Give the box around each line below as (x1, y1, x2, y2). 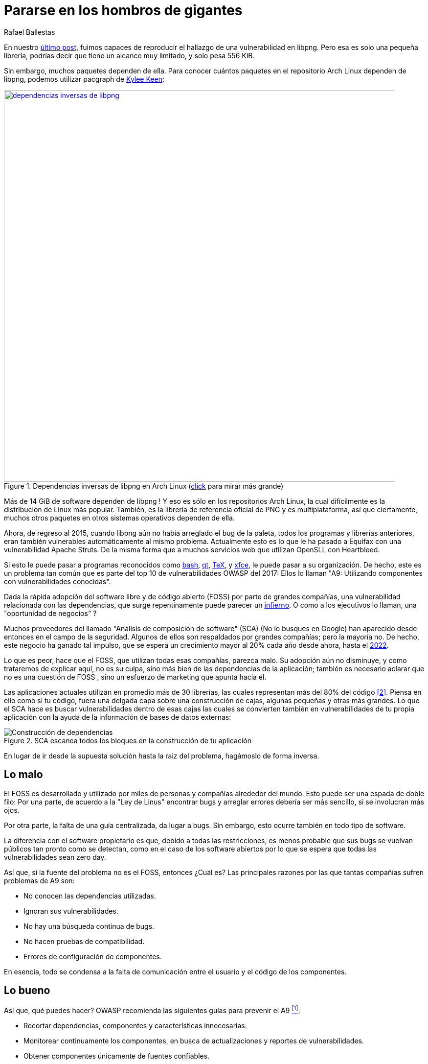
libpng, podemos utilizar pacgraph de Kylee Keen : (4, 74, 164, 83)
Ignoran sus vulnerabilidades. (23, 906, 118, 915)
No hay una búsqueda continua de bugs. (23, 922, 155, 930)
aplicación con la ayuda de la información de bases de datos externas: (4, 712, 231, 721)
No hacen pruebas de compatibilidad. (23, 937, 145, 946)
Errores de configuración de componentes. (23, 952, 162, 961)
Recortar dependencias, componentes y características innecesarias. (23, 1021, 247, 1030)
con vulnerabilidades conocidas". (4, 577, 111, 586)
